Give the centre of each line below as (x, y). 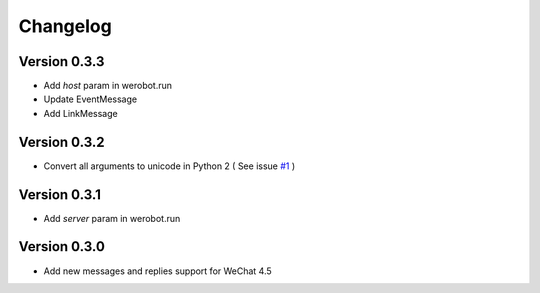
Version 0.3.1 (60, 194)
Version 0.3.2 (61, 141)
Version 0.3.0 (61, 246)
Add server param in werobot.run (112, 218)
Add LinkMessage (81, 113)
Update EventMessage (90, 99)
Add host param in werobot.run (108, 86)
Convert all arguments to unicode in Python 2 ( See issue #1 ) (169, 166)
